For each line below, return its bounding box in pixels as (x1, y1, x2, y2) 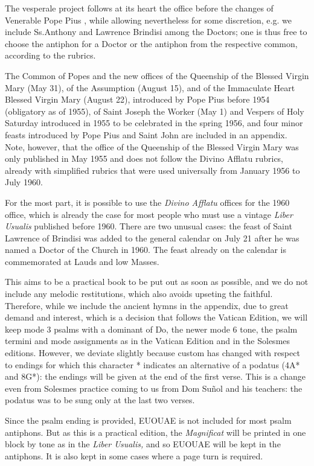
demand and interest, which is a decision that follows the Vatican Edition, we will (5, 311, 308, 324)
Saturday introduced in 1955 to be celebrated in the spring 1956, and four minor (5, 116, 303, 129)
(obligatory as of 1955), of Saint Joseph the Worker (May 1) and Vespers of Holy (5, 104, 304, 117)
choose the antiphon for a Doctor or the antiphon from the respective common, (5, 37, 298, 49)
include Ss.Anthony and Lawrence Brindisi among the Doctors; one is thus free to (5, 25, 307, 38)
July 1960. (5, 176, 43, 188)
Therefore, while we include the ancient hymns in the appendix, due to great (5, 299, 289, 311)
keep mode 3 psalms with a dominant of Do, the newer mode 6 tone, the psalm (5, 322, 298, 335)
